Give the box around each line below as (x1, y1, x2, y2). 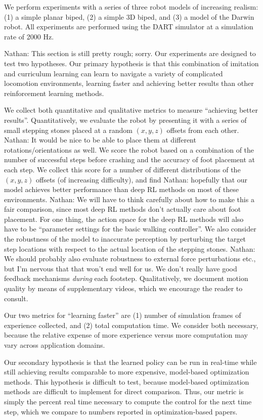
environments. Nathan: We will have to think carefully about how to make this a (4, 194, 254, 204)
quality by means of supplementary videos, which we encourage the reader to (4, 283, 243, 294)
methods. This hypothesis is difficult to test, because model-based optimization (4, 376, 249, 387)
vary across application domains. (4, 340, 105, 350)
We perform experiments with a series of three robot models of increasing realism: (4, 2, 258, 12)
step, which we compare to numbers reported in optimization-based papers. (4, 406, 238, 416)
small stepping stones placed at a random (4, 124, 133, 135)
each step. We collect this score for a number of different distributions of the (4, 164, 241, 174)
